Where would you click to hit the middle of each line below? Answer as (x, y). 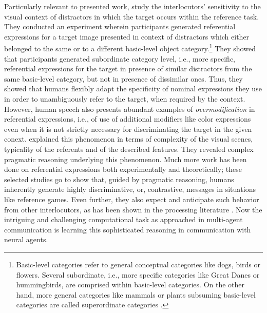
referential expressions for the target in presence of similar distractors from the (128, 69)
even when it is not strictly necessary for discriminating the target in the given (128, 129)
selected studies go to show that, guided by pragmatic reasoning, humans (119, 179)
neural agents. (26, 239)
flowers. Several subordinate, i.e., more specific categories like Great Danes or (138, 274)
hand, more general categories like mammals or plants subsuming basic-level (136, 294)
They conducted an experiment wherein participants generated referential (120, 26)
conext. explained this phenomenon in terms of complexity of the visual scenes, (129, 139)
